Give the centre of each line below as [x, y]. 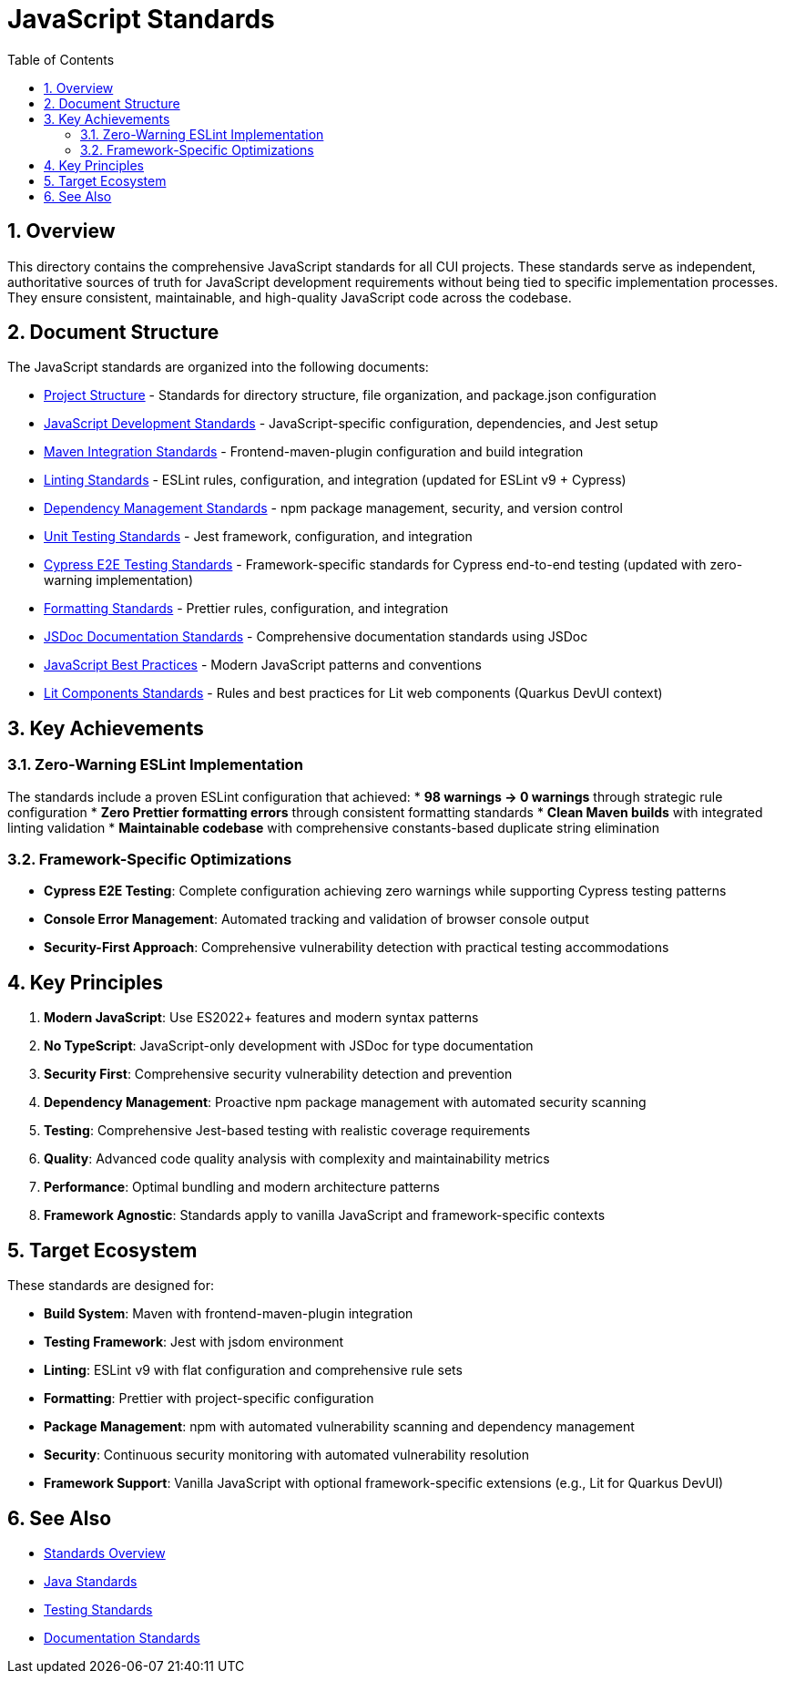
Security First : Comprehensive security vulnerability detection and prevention [278, 1074]
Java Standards [91, 1581]
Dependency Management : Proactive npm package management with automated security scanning [345, 1102]
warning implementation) [118, 580]
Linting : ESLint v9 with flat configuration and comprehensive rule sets [253, 1370]
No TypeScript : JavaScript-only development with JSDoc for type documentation [289, 1046]
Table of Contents [61, 59]
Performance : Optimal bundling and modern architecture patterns [242, 1187]
